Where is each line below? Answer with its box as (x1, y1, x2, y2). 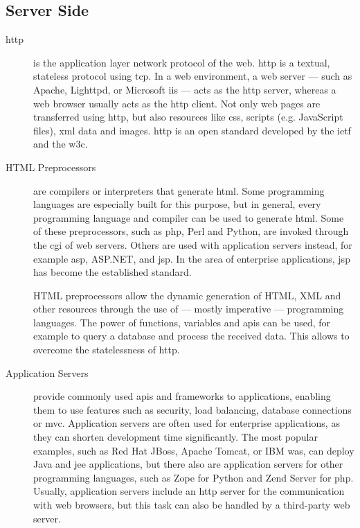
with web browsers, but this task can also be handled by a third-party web (33, 498, 350, 512)
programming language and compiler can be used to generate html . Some (33, 210, 344, 225)
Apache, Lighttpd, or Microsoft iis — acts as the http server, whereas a (33, 82, 336, 96)
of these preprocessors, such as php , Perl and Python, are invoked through (33, 224, 349, 238)
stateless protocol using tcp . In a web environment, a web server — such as (33, 69, 352, 83)
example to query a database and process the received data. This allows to (33, 328, 350, 343)
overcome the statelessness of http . (33, 342, 180, 357)
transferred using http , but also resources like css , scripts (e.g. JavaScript (33, 109, 343, 124)
